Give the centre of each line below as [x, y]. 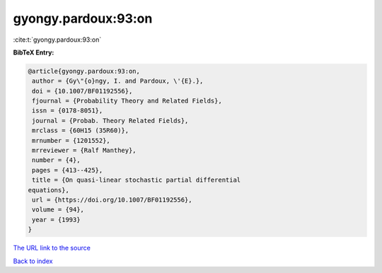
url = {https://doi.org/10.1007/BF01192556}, [112, 200]
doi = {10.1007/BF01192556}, [82, 91]
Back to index [33, 261]
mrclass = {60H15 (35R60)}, [81, 130]
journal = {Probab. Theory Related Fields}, [110, 121]
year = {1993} [56, 220]
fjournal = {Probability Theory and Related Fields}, [127, 101]
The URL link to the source [52, 248]
